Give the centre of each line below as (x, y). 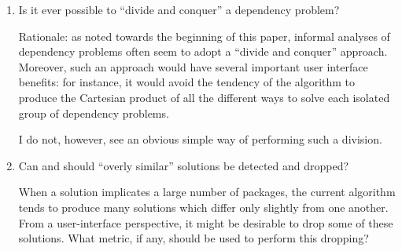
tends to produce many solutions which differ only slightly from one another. (203, 207)
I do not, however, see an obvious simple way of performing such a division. (200, 139)
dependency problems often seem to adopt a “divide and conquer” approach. (203, 51)
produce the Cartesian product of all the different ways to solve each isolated (204, 97)
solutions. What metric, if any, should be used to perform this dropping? (194, 238)
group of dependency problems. (94, 113)
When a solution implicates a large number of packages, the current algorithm (207, 192)
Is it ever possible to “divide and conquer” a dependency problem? (179, 9)
